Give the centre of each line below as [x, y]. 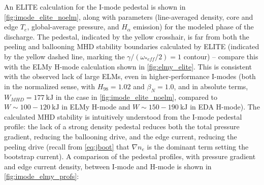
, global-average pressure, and [73, 27]
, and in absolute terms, [211, 86]
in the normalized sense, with [50, 86]
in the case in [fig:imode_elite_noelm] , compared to [137, 97]
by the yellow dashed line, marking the [64, 56]
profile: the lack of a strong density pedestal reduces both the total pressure [122, 126]
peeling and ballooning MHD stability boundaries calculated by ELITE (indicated [132, 46]
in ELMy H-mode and [96, 107]
